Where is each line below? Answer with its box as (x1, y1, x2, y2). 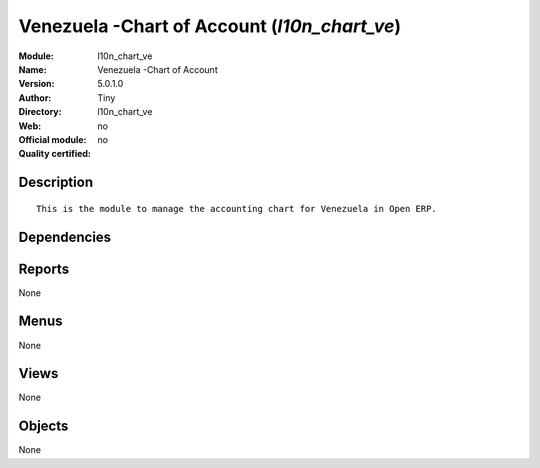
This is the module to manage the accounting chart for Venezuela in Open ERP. (36, 203, 437, 214)
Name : (18, 63, 47, 75)
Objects (18, 418, 69, 435)
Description (18, 174, 94, 191)
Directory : (18, 106, 62, 118)
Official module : (18, 133, 87, 145)
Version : (18, 78, 55, 90)
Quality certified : (18, 148, 92, 160)
